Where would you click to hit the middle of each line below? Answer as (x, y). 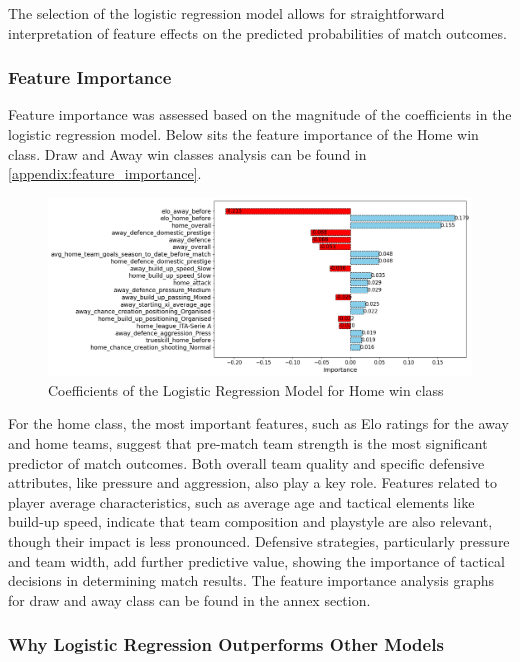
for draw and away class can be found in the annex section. (189, 599)
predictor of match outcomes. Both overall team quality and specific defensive (246, 462)
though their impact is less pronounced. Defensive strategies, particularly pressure (259, 540)
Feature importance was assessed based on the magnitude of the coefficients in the (260, 114)
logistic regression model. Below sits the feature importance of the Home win (243, 134)
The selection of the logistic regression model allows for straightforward (226, 13)
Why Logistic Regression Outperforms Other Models (226, 644)
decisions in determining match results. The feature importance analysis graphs (251, 580)
